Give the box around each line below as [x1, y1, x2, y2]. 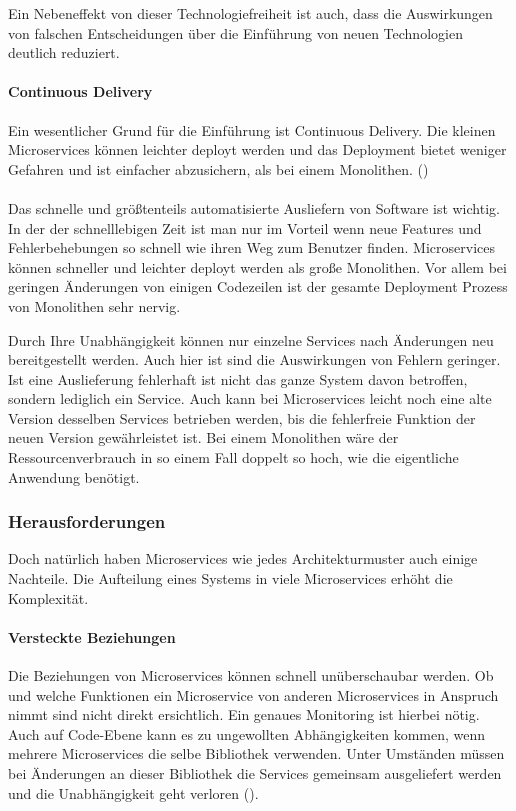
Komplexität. [8, 587, 89, 608]
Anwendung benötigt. [8, 466, 140, 487]
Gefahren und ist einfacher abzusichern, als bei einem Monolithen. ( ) [8, 158, 429, 179]
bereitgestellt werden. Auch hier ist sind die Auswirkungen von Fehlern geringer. [8, 349, 501, 370]
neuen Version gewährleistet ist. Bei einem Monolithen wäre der [8, 427, 399, 448]
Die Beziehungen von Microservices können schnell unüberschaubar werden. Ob [8, 665, 494, 686]
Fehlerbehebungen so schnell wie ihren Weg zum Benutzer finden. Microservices [8, 237, 495, 258]
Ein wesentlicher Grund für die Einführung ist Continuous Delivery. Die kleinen [8, 119, 496, 140]
